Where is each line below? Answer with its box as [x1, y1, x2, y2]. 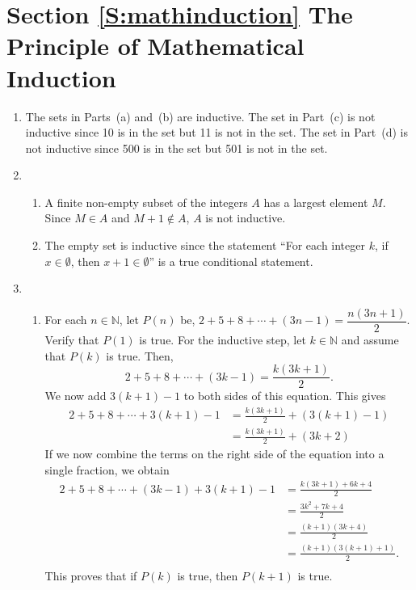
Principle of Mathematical [6, 29, 305, 62]
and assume [341, 331, 399, 348]
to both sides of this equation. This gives [183, 387, 386, 404]
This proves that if [44, 567, 137, 584]
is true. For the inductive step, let [139, 331, 306, 348]
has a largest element [263, 193, 368, 210]
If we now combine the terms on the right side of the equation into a [44, 445, 384, 462]
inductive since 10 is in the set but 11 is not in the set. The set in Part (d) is [25, 124, 409, 141]
